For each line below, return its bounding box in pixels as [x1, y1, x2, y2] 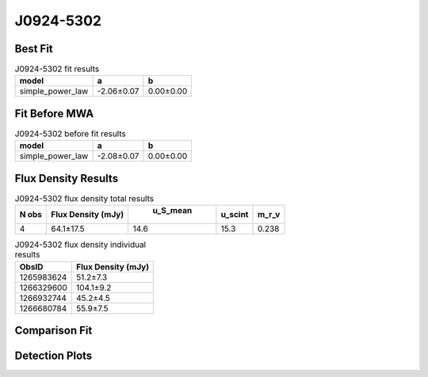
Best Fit [14, 42, 53, 55]
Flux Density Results [14, 171, 119, 185]
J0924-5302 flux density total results [14, 193, 155, 204]
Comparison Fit [14, 324, 93, 337]
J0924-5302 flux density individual [14, 239, 147, 250]
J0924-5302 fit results [14, 63, 100, 74]
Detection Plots [14, 349, 93, 363]
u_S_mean [152, 205, 193, 216]
